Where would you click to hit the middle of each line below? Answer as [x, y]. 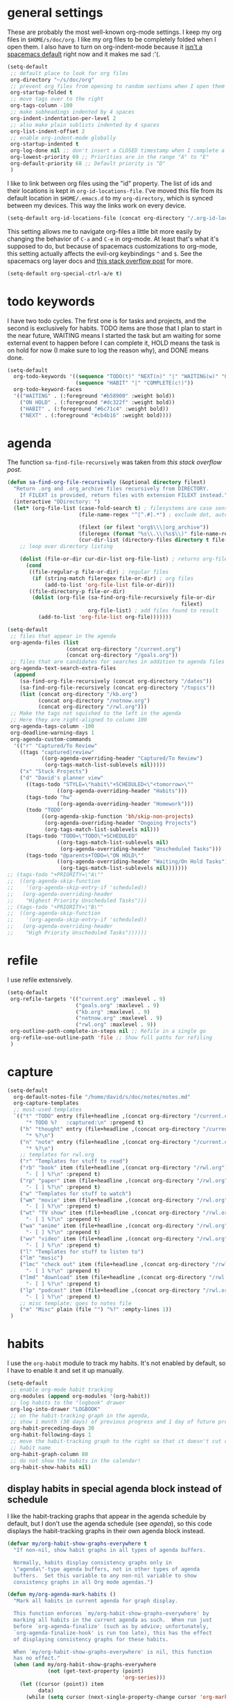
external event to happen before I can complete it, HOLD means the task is [114, 343]
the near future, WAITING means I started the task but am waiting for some [114, 335]
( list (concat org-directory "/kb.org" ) [79, 694]
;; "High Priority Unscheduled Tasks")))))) [77, 933]
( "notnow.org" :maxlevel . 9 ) [119, 1018]
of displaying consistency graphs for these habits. [91, 1639]
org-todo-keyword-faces [48, 390]
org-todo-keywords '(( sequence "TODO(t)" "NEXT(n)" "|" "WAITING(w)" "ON [122, 377]
